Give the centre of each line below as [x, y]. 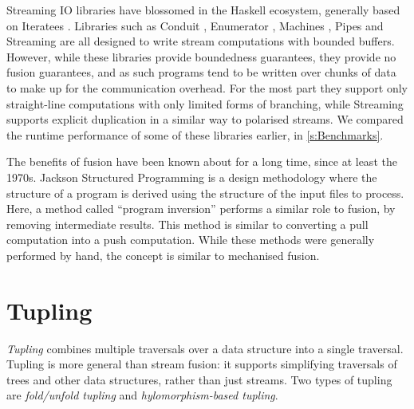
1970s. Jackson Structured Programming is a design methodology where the [192, 177]
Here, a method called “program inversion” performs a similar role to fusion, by [201, 208]
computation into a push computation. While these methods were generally [191, 240]
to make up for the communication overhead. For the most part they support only [207, 87]
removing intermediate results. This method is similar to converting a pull [187, 224]
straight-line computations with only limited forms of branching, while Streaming [205, 103]
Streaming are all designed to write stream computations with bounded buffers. [201, 41]
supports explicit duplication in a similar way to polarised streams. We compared [205, 119]
